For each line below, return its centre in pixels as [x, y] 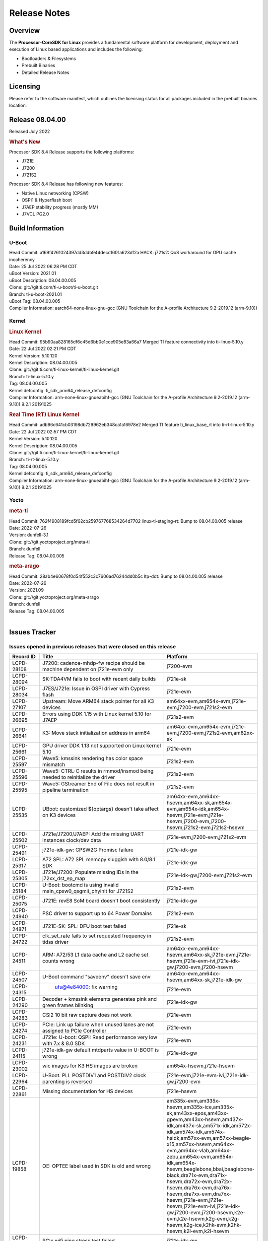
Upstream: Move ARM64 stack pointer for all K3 [98, 701]
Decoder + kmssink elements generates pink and [100, 999]
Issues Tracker [33, 632]
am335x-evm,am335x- [194, 1101]
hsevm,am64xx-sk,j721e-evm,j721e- [209, 955]
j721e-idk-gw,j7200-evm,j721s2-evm [209, 875]
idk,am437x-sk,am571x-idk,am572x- [209, 1126]
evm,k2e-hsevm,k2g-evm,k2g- [203, 1219]
